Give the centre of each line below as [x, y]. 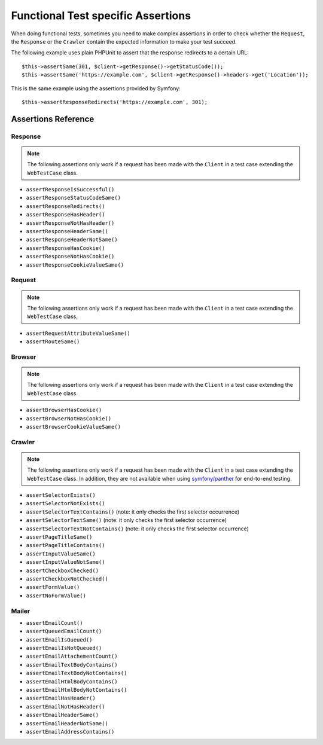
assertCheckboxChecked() [62, 570]
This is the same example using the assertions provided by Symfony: [96, 88]
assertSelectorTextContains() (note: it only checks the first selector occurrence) [133, 512]
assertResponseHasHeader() [65, 215]
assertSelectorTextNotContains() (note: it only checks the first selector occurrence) [138, 529]
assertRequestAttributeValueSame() [78, 333]
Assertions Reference [53, 119]
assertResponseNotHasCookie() [70, 257]
